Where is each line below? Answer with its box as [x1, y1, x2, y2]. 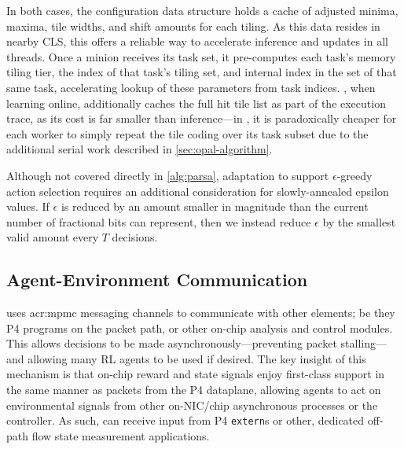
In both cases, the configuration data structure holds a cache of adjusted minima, [6, 2, 398, 18]
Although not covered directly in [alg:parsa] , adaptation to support [6, 167, 329, 183]
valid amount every [6, 229, 99, 245]
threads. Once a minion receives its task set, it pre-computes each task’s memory [6, 48, 396, 64]
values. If [6, 198, 50, 215]
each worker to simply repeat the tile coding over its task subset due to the [6, 125, 369, 142]
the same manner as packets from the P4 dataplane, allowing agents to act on [6, 381, 381, 398]
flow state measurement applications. [31, 427, 210, 443]
